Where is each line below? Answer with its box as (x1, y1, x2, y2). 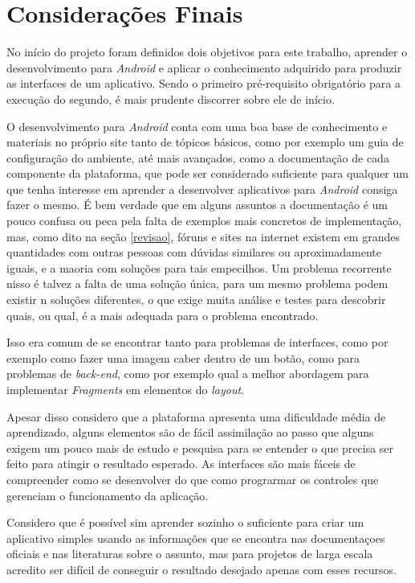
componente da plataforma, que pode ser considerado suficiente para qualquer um (6, 165, 409, 182)
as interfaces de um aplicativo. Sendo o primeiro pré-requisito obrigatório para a (6, 75, 401, 92)
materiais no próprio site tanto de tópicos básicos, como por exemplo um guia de (6, 133, 404, 150)
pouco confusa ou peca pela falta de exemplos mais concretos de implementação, (6, 212, 402, 229)
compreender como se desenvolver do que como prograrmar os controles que (6, 470, 379, 487)
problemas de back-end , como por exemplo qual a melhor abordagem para (6, 365, 369, 382)
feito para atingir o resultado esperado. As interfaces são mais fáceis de (6, 455, 356, 472)
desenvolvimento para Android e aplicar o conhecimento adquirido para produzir (6, 59, 402, 76)
